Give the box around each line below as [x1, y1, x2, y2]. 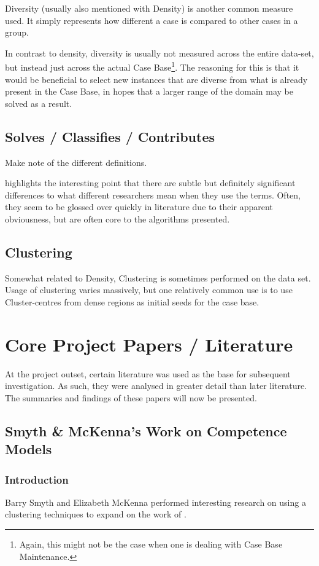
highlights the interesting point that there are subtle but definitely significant [5, 176, 296, 189]
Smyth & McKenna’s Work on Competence [5, 421, 287, 440]
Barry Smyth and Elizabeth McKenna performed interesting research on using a [5, 495, 306, 508]
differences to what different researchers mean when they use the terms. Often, [5, 188, 301, 201]
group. [5, 26, 29, 39]
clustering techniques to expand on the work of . [5, 508, 186, 521]
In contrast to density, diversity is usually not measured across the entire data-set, [5, 46, 314, 59]
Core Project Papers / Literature [5, 331, 293, 356]
